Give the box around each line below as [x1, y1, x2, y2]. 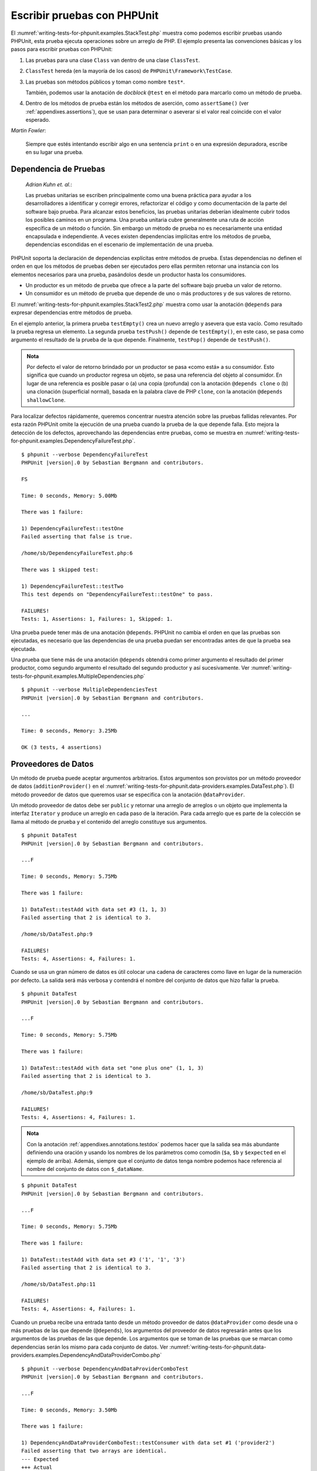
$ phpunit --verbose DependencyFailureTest [21, 451, 149, 458]
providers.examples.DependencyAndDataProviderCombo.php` [11, 1352, 162, 1359]
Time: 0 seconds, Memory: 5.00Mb [21, 492, 117, 499]
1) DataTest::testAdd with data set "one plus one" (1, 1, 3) [21, 1064, 204, 1071]
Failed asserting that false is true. [21, 533, 133, 540]
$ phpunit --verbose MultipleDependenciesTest [21, 686, 158, 693]
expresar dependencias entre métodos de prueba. [11, 309, 133, 316]
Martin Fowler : [11, 127, 46, 134]
